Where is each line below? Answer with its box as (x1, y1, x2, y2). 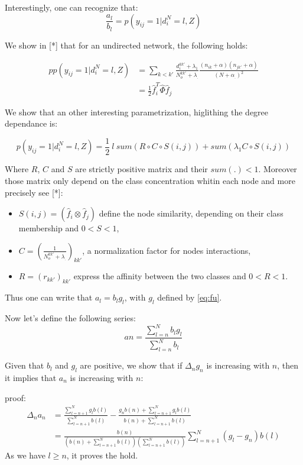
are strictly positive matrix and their (75, 163, 208, 175)
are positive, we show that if (80, 359, 183, 372)
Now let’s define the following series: (5, 312, 136, 324)
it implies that (5, 371, 57, 383)
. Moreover (258, 163, 297, 175)
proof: (5, 391, 26, 403)
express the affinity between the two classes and (73, 270, 246, 282)
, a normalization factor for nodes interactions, (82, 244, 251, 256)
